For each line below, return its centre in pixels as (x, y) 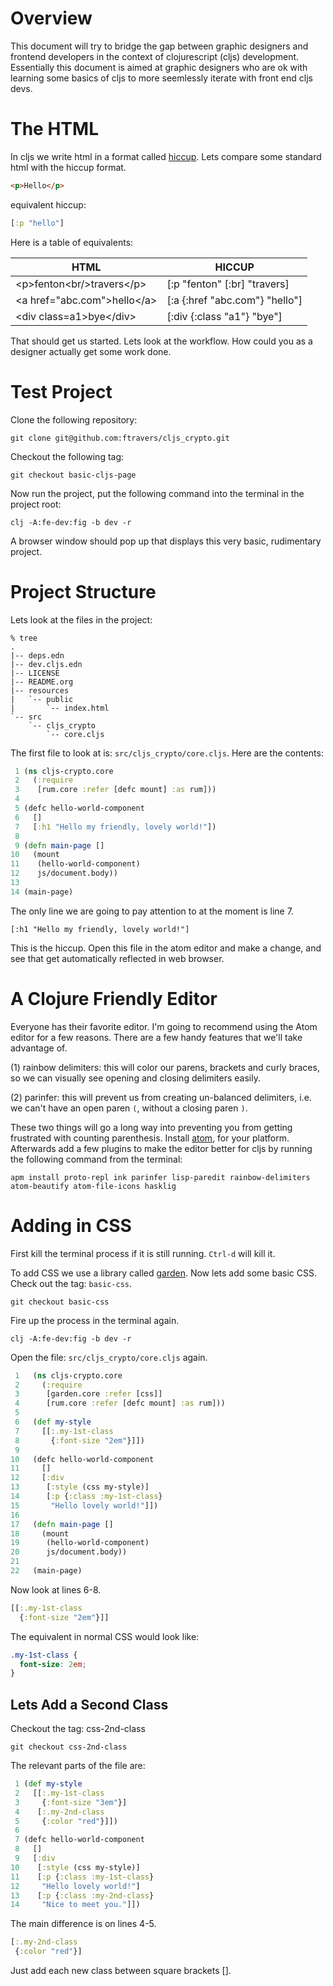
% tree (24, 638)
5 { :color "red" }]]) (66, 1821)
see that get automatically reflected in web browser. (117, 958)
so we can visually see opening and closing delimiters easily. (135, 1078)
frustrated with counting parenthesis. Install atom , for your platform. (150, 1138)
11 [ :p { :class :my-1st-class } (82, 1877)
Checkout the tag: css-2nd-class (78, 1729)
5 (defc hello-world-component (79, 808)
